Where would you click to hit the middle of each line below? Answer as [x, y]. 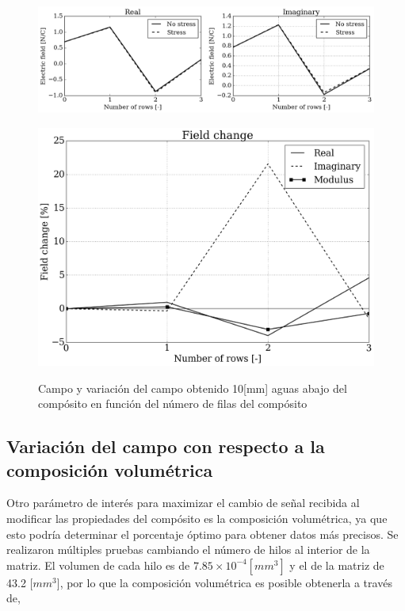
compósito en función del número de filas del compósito [173, 403]
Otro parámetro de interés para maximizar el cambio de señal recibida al [183, 503]
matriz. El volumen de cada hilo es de [98, 565]
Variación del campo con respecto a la [166, 446]
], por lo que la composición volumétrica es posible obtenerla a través [224, 582]
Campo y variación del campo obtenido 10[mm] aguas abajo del [193, 388]
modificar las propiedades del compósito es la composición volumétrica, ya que [197, 518]
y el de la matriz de [337, 565]
